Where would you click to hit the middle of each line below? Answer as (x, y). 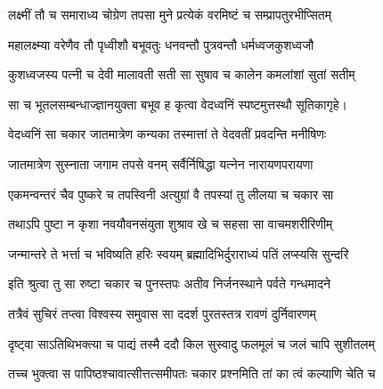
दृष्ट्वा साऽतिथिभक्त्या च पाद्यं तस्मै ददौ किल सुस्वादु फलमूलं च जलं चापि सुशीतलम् (191, 343)
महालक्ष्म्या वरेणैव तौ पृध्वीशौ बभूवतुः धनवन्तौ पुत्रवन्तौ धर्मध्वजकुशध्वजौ (161, 44)
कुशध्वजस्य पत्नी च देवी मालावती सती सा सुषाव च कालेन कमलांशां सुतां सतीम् (182, 74)
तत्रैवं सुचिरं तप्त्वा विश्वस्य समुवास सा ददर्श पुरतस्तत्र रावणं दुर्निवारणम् (162, 313)
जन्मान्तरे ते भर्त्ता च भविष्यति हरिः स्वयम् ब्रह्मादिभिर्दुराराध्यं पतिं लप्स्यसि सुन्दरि (179, 253)
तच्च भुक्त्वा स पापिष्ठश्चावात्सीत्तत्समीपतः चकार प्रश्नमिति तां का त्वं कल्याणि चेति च (192, 373)
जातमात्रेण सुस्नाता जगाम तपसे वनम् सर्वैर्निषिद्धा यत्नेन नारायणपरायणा (161, 163)
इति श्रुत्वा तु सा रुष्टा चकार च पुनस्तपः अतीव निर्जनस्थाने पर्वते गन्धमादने (169, 284)
